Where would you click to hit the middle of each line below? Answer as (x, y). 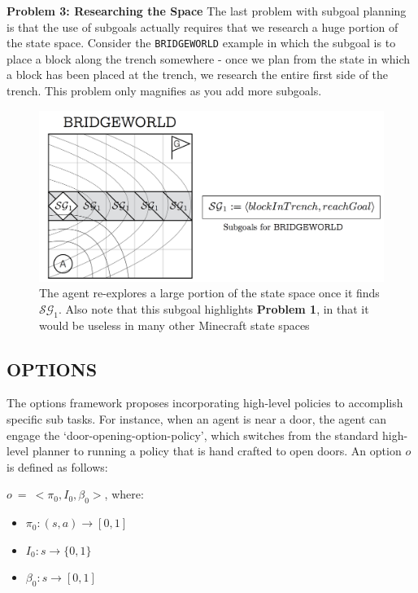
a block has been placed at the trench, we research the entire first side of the (198, 75)
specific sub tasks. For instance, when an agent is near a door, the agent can (197, 418)
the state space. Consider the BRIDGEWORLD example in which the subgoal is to (201, 43)
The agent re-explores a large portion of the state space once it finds (209, 293)
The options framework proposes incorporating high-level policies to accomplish (205, 403)
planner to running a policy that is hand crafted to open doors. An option (217, 451)
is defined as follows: (57, 466)
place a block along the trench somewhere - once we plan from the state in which (209, 58)
